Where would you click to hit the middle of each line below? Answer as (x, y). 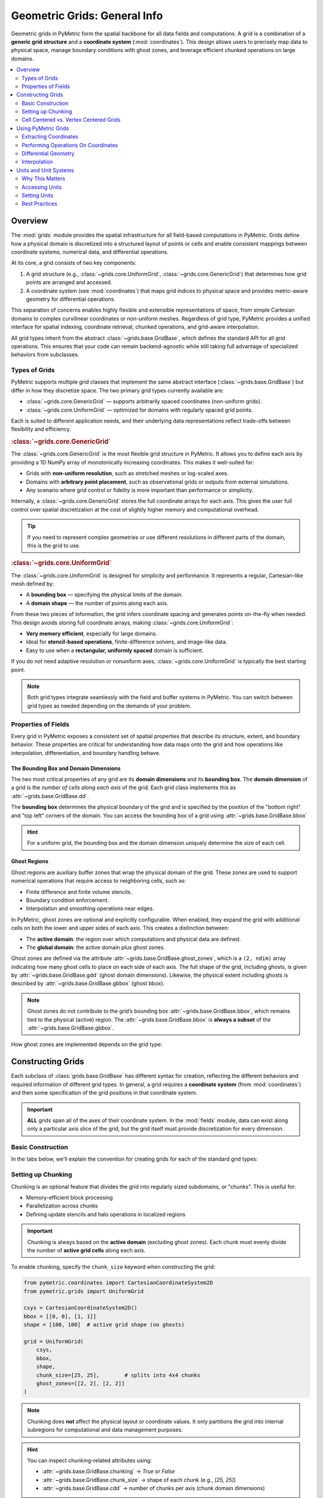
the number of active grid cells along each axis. (86, 1250)
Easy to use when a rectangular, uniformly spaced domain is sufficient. (115, 650)
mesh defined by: (33, 584)
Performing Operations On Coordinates (70, 145)
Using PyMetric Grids (43, 128)
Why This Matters (44, 179)
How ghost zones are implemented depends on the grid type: (87, 1044)
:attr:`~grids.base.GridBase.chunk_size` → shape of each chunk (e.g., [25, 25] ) (139, 1479)
